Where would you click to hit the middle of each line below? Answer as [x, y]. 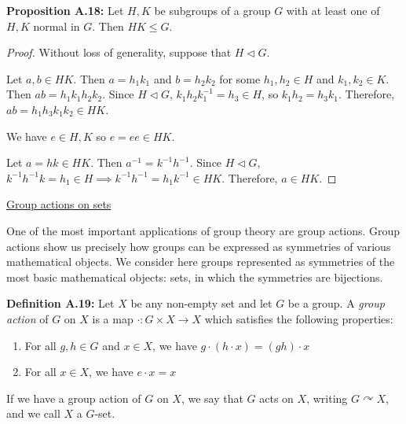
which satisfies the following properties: [299, 318]
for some [240, 78]
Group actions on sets [59, 204]
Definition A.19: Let [60, 303]
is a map [113, 318]
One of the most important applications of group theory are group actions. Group [203, 230]
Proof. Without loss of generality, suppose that [119, 52]
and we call [33, 413]
